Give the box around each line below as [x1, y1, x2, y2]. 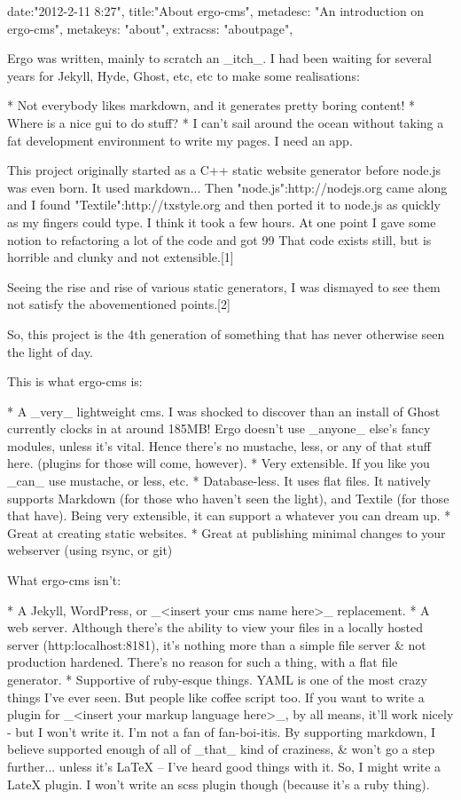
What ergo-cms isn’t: [7, 571, 121, 590]
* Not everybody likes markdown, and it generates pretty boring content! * [7, 96, 416, 115]
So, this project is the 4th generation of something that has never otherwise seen [7, 324, 445, 343]
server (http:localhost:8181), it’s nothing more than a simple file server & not [7, 635, 426, 653]
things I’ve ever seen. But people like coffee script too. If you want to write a [7, 687, 425, 706]
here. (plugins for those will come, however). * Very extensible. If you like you [7, 454, 430, 472]
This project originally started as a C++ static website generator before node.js [7, 161, 441, 179]
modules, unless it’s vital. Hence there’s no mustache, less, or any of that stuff [7, 436, 431, 455]
